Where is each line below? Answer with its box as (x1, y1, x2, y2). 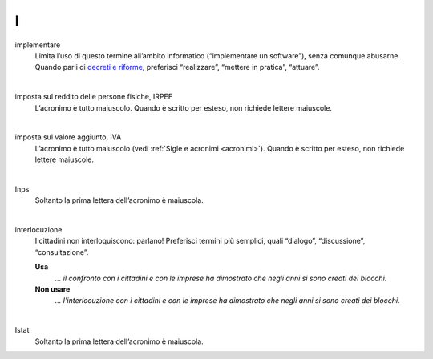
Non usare (34, 284, 71, 294)
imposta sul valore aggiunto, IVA (14, 132, 122, 142)
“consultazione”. (34, 247, 89, 256)
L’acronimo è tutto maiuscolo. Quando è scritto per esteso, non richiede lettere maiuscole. (34, 103, 333, 112)
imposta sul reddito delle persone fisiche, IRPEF (14, 92, 172, 102)
